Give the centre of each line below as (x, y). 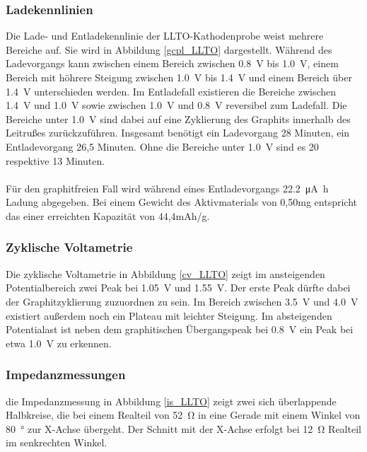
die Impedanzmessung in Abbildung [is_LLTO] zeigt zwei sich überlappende (171, 401)
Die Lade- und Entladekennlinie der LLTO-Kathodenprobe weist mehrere (165, 36)
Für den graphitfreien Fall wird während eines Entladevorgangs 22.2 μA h (167, 188)
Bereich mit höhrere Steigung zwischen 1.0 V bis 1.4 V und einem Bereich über (179, 77)
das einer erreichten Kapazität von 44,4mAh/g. (108, 215)
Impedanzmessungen (66, 375)
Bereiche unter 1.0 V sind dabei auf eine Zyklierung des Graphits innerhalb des (178, 118)
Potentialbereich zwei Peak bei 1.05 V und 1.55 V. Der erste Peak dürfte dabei (178, 288)
